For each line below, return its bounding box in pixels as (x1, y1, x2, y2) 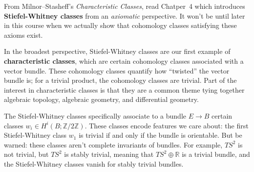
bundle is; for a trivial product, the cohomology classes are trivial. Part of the (4, 75, 237, 85)
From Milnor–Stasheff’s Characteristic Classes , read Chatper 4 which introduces (4, 1, 245, 11)
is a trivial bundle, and (182, 149, 250, 159)
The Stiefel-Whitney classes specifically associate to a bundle (4, 110, 186, 121)
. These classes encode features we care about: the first (85, 120, 249, 130)
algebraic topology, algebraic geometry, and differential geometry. (4, 94, 199, 104)
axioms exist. (4, 29, 43, 40)
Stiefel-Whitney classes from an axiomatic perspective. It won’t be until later (4, 10, 245, 21)
